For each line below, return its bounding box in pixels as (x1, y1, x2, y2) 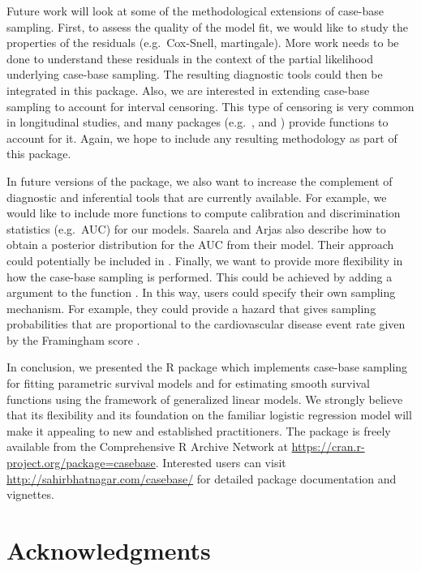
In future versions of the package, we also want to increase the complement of (6, 172, 393, 189)
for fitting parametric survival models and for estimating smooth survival (6, 375, 370, 392)
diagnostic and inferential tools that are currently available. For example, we (6, 188, 387, 205)
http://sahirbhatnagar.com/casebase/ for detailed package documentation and (6, 470, 397, 487)
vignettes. (6, 486, 54, 503)
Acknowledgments (6, 534, 211, 566)
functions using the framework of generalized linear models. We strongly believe (6, 390, 403, 407)
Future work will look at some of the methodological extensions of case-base (6, 2, 384, 19)
